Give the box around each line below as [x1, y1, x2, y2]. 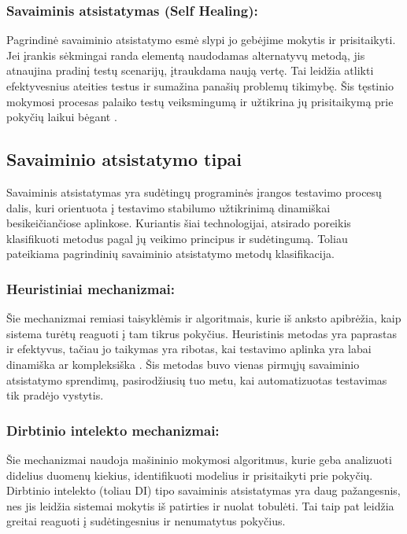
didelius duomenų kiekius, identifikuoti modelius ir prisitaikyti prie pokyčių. [6, 466, 373, 483]
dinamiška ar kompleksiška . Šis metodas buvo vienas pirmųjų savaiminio [6, 355, 360, 372]
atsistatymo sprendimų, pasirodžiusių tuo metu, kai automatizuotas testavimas [6, 371, 387, 388]
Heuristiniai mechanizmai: [6, 278, 176, 298]
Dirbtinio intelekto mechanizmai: [6, 420, 220, 440]
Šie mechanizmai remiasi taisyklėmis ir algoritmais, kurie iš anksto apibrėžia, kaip [6, 310, 401, 326]
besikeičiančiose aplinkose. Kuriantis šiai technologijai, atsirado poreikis [6, 215, 351, 231]
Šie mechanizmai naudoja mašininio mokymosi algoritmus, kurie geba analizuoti [6, 451, 392, 467]
